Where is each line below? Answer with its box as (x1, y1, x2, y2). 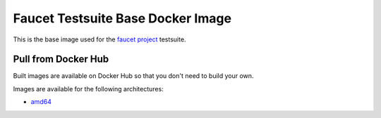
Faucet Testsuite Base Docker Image (13, 11, 232, 26)
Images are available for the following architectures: (13, 84, 164, 93)
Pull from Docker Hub (13, 53, 109, 65)
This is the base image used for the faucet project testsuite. (13, 35, 186, 44)
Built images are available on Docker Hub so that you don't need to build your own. (13, 72, 254, 80)
